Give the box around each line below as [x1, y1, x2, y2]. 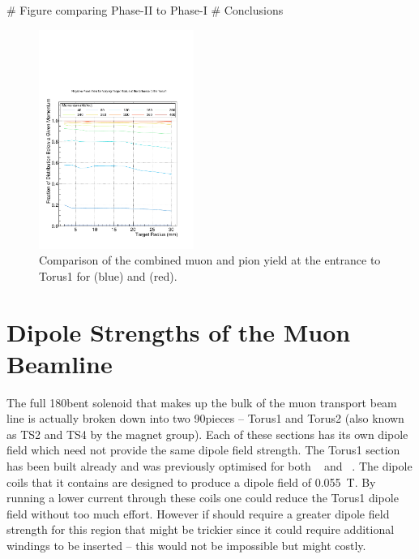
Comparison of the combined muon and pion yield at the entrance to [39, 252, 381, 269]
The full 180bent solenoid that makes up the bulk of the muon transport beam [6, 393, 397, 411]
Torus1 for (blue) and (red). [39, 267, 177, 284]
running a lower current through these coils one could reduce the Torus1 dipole [6, 489, 399, 506]
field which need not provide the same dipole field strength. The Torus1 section [6, 441, 400, 458]
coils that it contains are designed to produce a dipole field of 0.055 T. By [6, 473, 376, 490]
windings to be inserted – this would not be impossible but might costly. [6, 536, 366, 553]
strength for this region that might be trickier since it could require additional [6, 521, 395, 538]
